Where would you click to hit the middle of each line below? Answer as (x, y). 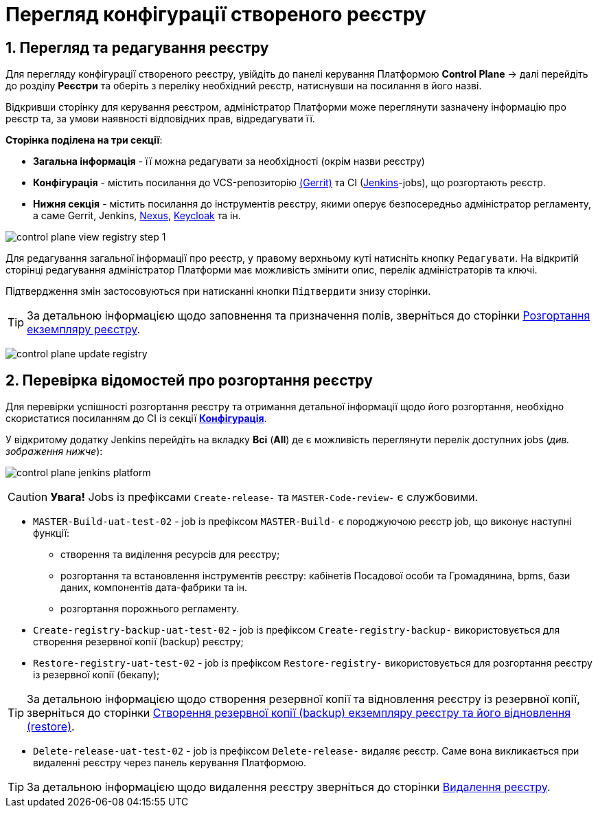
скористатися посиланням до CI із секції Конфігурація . (136, 419)
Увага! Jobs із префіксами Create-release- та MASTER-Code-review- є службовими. (264, 497)
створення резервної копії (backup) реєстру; (138, 642)
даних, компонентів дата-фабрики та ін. (154, 588)
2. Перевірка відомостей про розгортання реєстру (189, 380)
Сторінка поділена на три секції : (84, 140)
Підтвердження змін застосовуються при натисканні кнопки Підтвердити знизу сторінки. (218, 291)
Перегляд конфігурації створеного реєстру (216, 14)
